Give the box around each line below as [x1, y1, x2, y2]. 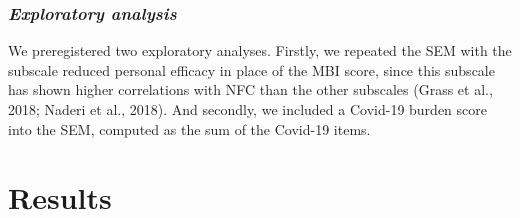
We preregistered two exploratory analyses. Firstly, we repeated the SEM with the [8, 40, 512, 61]
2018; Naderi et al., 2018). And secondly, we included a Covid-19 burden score [8, 99, 487, 119]
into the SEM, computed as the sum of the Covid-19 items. [8, 118, 371, 139]
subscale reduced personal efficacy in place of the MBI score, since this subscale [8, 59, 495, 80]
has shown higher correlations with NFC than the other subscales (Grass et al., [8, 79, 493, 100]
